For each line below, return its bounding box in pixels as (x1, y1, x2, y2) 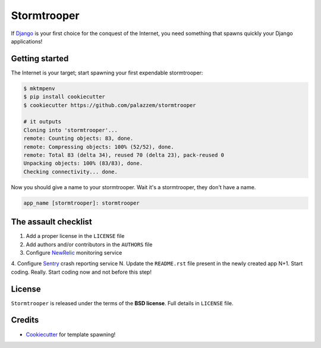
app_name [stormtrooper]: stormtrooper (23, 199, 140, 206)
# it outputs (23, 118, 62, 125)
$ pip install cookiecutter (23, 93, 105, 101)
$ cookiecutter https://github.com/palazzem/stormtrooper (23, 102, 196, 108)
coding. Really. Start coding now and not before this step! (11, 268, 152, 275)
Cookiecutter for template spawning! (26, 331, 116, 338)
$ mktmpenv (23, 85, 55, 92)
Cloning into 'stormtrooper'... (23, 127, 118, 133)
